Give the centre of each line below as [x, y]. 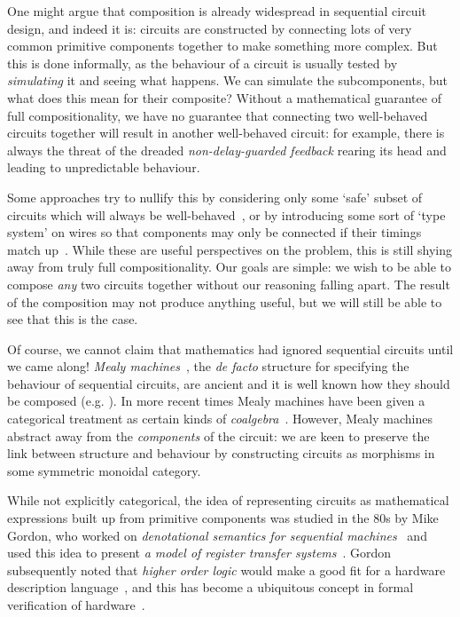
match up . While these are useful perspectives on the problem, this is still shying [230, 249]
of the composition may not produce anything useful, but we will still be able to [225, 301]
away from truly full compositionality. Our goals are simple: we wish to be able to [229, 267]
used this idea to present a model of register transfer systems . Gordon [199, 553]
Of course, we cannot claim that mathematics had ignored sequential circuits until [230, 348]
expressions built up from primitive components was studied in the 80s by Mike [223, 518]
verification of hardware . [76, 605]
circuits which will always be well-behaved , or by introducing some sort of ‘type [226, 214]
